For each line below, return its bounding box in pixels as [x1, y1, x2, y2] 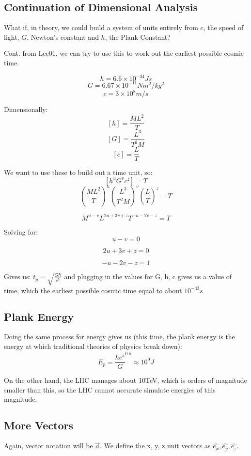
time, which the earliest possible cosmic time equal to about [4, 285, 182, 295]
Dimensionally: [4, 104, 48, 114]
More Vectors [4, 418, 74, 433]
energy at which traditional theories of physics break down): [4, 341, 182, 351]
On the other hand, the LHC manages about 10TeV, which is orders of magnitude [4, 375, 247, 385]
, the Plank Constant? [105, 31, 171, 42]
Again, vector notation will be [4, 440, 93, 451]
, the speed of [203, 22, 244, 32]
